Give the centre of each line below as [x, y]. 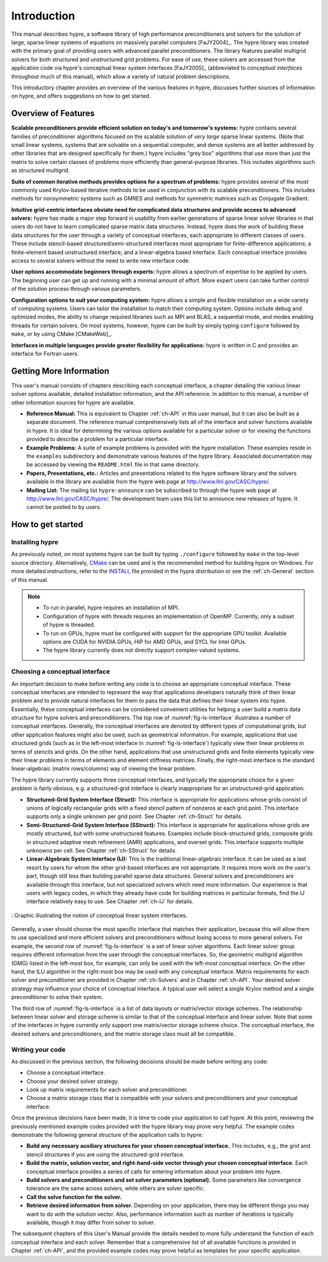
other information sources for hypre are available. [73, 402]
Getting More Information [60, 371]
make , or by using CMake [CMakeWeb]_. [62, 334]
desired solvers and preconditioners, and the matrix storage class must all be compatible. [123, 1034]
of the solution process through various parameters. [77, 289]
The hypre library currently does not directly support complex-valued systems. [141, 650]
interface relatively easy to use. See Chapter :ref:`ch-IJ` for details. [110, 901]
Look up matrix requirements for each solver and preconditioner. [107, 1090]
